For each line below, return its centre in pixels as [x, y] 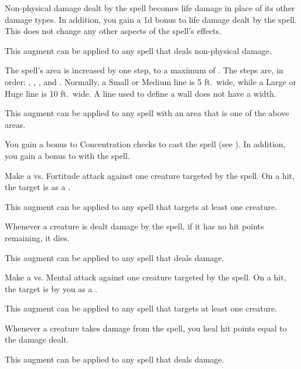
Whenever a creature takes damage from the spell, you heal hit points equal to [146, 328]
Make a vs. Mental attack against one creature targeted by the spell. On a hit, [146, 277]
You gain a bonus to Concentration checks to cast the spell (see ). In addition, [145, 144]
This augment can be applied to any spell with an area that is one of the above [147, 113]
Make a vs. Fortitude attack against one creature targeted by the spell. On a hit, [150, 175]
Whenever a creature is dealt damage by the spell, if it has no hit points [134, 226]
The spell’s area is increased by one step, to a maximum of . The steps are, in [144, 70]
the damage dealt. [37, 339]
